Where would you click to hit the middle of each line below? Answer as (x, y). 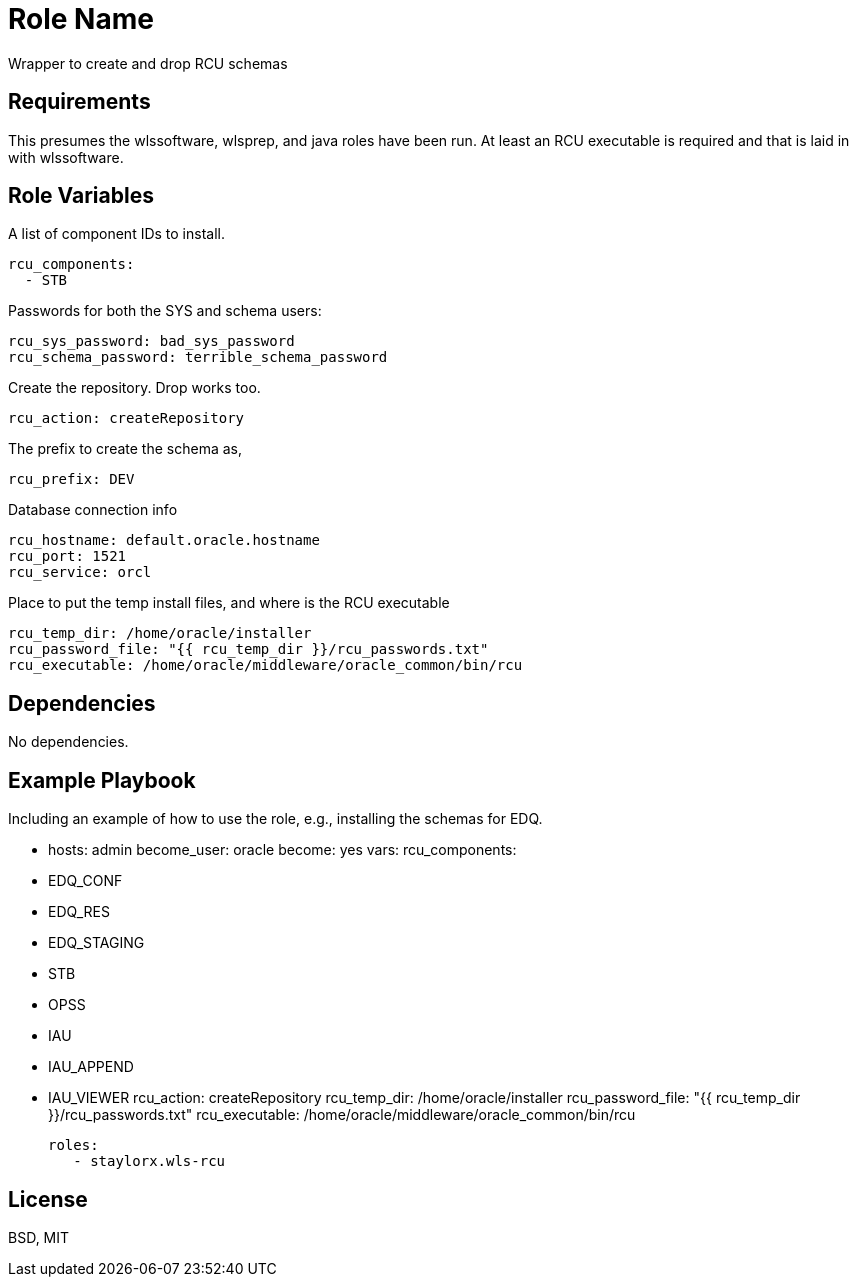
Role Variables (81, 196)
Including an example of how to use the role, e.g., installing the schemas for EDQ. (275, 819)
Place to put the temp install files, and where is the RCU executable (229, 603)
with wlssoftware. (66, 157)
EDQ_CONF (85, 881)
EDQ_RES (79, 912)
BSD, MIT (39, 1237)
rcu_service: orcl (80, 572)
